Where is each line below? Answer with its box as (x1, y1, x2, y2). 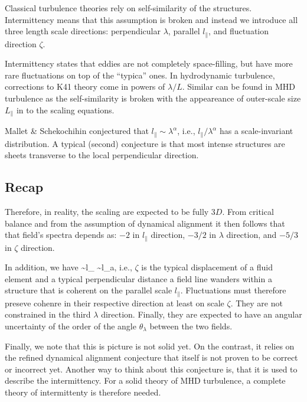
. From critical (222, 205, 274, 217)
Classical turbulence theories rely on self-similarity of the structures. (5, 2, 252, 14)
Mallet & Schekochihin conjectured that (5, 125, 149, 137)
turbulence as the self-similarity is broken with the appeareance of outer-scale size (5, 92, 301, 104)
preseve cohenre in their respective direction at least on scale (5, 296, 224, 309)
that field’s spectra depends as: (5, 228, 117, 241)
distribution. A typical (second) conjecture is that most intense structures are (5, 137, 285, 149)
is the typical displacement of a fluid (141, 261, 273, 273)
